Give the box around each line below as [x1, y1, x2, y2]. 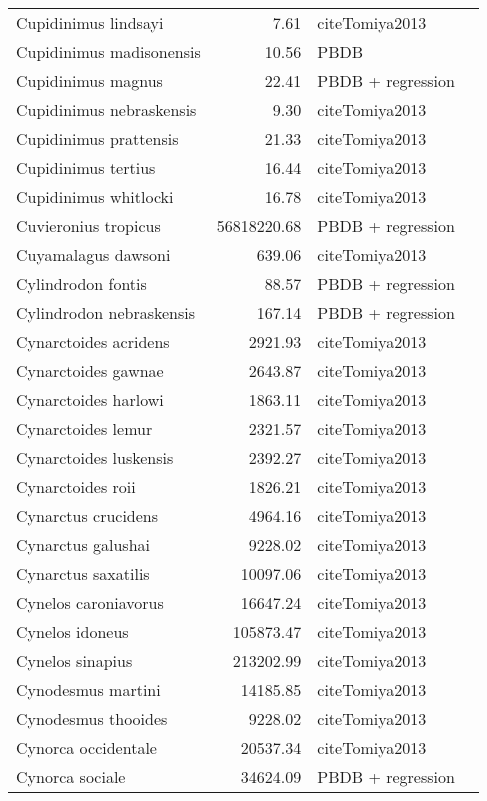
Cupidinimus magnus [16, 69, 163, 92]
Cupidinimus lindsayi [16, 11, 164, 34]
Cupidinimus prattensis [16, 127, 179, 150]
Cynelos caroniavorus [16, 591, 164, 614]
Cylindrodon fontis [16, 272, 147, 295]
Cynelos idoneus [16, 620, 129, 643]
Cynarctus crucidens [16, 504, 159, 527]
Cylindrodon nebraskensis [16, 301, 196, 324]
